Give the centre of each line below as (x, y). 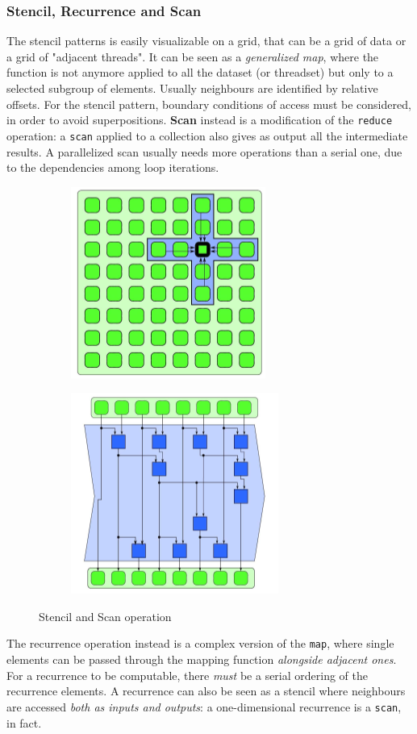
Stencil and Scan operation (105, 616)
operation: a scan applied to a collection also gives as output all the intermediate (207, 135)
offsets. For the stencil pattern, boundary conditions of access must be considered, (209, 104)
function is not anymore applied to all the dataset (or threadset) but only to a (200, 72)
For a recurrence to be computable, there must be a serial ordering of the (187, 675)
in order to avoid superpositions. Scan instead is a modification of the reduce (200, 120)
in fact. (24, 722)
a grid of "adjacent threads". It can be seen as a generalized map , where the (193, 56)
